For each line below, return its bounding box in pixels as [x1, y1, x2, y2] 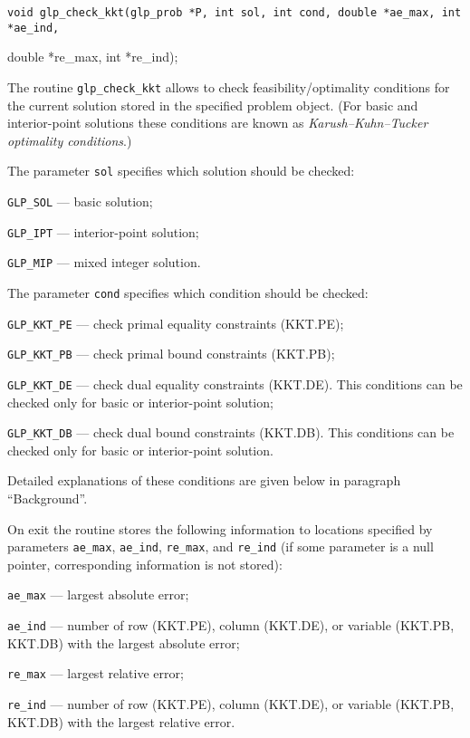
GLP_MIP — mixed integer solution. [7, 253, 201, 272]
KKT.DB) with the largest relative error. [7, 712, 235, 731]
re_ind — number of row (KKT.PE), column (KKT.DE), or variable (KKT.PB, [7, 695, 455, 714]
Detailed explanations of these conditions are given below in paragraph [7, 471, 401, 490]
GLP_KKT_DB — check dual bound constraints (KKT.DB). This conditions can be [7, 423, 455, 442]
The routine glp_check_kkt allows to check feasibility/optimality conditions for [7, 77, 450, 96]
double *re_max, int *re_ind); [7, 47, 178, 66]
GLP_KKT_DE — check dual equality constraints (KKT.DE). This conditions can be [7, 374, 463, 393]
